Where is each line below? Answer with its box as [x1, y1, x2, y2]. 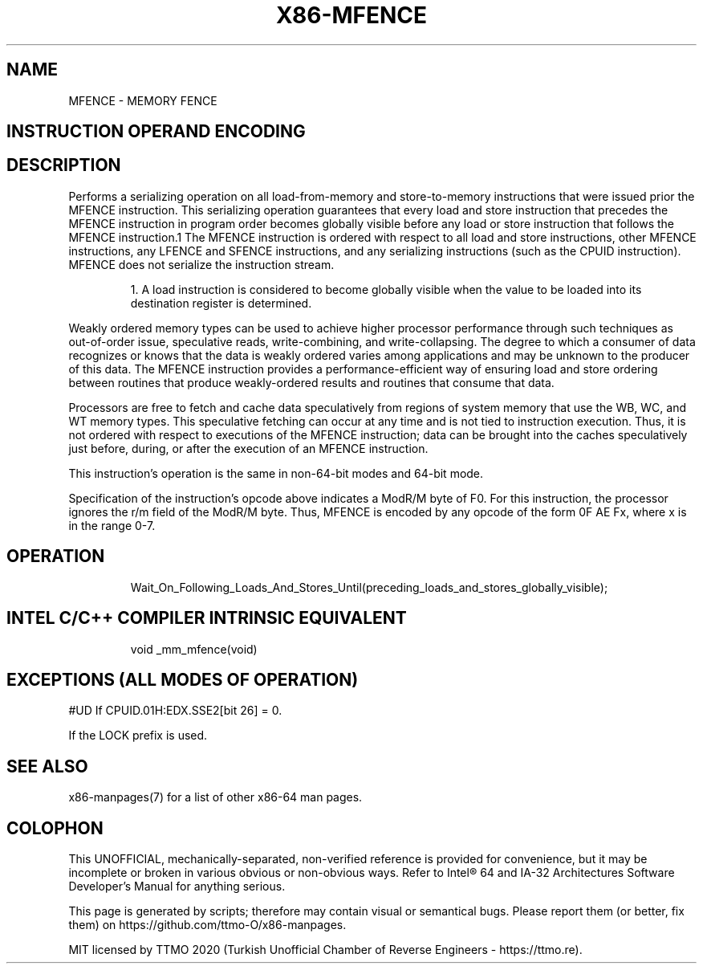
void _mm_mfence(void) [130, 642, 258, 656]
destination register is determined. [130, 295, 312, 310]
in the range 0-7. [68, 518, 156, 532]
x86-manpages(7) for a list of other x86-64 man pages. [68, 790, 363, 805]
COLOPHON [6, 817, 104, 838]
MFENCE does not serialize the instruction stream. [68, 257, 335, 271]
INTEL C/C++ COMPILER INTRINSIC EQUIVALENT [6, 608, 407, 629]
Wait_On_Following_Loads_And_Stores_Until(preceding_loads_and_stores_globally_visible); [130, 580, 608, 594]
